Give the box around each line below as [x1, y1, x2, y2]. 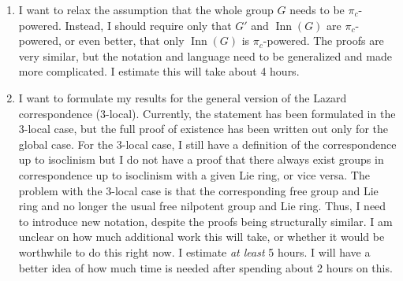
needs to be [289, 2, 345, 17]
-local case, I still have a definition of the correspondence [121, 135, 397, 152]
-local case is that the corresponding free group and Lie [111, 182, 379, 198]
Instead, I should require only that [65, 17, 232, 33]
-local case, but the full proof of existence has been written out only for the [24, 120, 388, 137]
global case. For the [18, 135, 114, 152]
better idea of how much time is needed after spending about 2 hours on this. [18, 259, 393, 275]
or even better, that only [65, 32, 185, 49]
